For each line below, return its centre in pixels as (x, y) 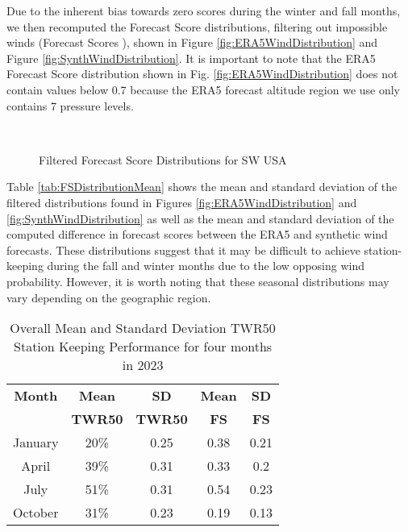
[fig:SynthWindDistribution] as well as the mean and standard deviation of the (200, 218)
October (36, 513)
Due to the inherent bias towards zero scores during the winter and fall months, (204, 10)
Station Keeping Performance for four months (143, 347)
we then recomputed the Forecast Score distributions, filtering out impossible (197, 26)
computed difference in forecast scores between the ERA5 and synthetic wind (197, 234)
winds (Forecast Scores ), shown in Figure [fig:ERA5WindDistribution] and (192, 42)
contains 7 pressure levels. (70, 105)
